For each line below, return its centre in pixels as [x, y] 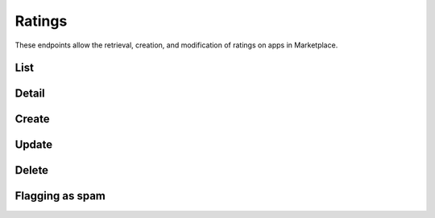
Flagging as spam [60, 196]
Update [34, 145]
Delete [31, 170]
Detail [30, 94]
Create [32, 119]
